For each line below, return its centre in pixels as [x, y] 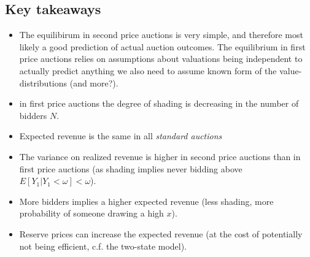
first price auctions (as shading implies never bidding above [131, 168]
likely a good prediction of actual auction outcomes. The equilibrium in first [162, 46]
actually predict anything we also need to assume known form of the [148, 70]
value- [291, 70]
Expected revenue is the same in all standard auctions [121, 136]
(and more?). [94, 82]
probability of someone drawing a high [91, 213]
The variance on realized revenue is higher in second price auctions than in [160, 156]
